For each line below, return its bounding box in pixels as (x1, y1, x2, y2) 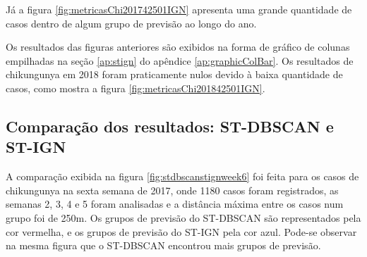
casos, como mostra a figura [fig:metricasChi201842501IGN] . (6, 80, 265, 95)
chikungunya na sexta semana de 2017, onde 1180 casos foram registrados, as (6, 182, 339, 197)
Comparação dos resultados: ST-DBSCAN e (6, 115, 334, 137)
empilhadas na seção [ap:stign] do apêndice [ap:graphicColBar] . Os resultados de (6, 53, 354, 68)
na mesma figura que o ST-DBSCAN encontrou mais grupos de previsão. (6, 238, 321, 253)
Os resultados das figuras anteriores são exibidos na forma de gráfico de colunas (6, 39, 350, 54)
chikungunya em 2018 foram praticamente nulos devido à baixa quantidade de (6, 67, 343, 82)
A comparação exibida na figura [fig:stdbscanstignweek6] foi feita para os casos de (6, 169, 359, 184)
